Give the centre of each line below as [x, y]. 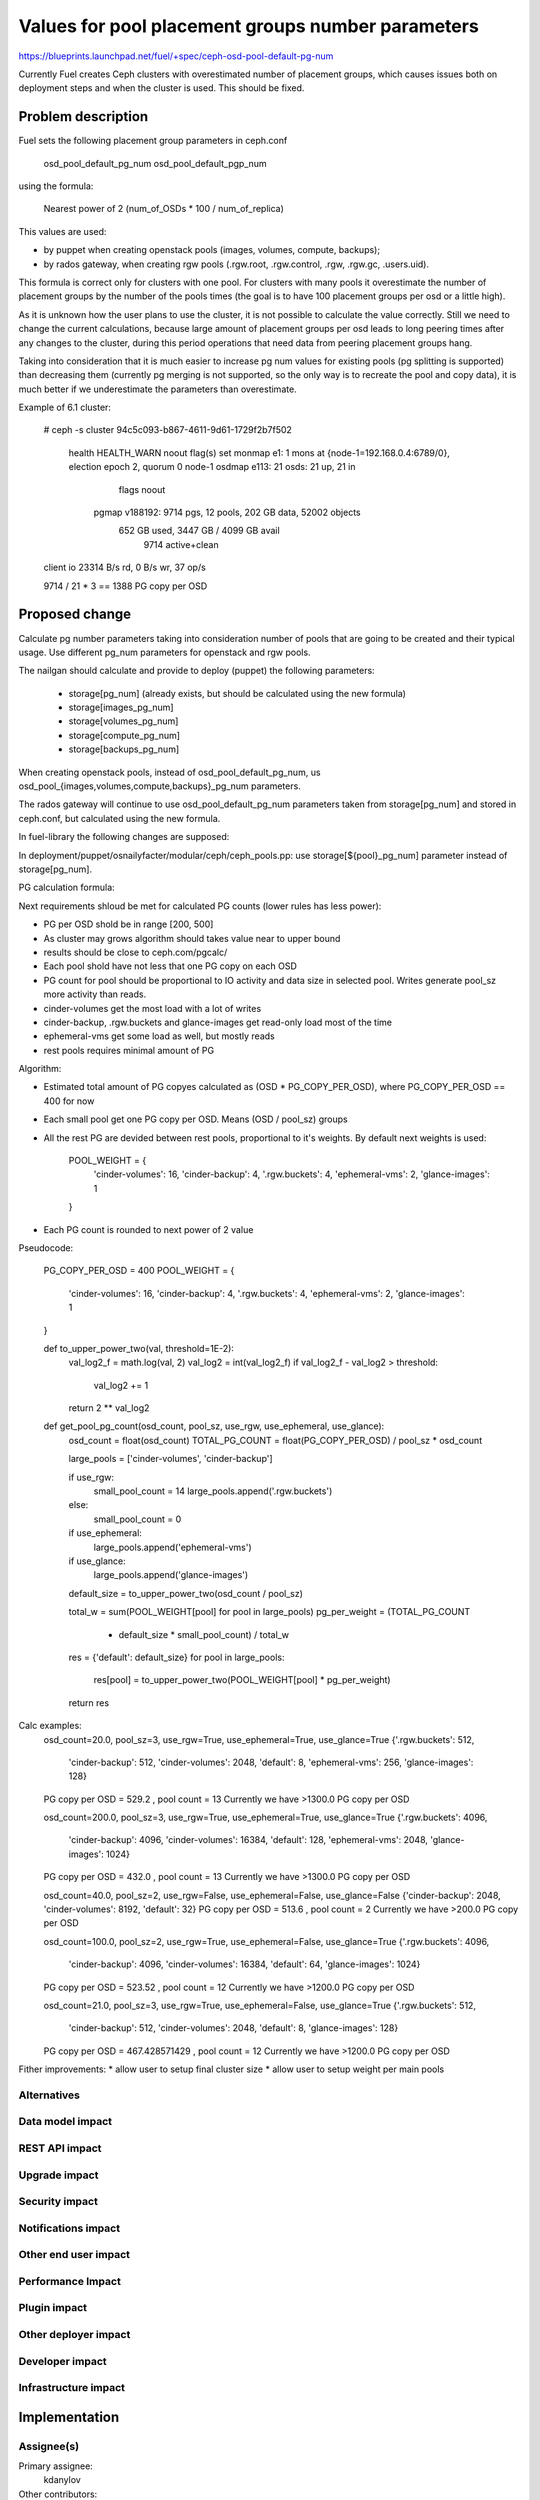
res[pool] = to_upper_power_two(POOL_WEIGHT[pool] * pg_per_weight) [242, 1680]
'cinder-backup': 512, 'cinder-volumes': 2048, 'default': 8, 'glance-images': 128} [233, 2028]
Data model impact [65, 2122]
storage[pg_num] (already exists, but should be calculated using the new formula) [237, 693]
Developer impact [62, 2361]
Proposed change [75, 614]
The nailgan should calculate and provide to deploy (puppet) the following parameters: [196, 671]
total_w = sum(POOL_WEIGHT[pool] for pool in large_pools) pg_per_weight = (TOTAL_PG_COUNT [269, 1612]
